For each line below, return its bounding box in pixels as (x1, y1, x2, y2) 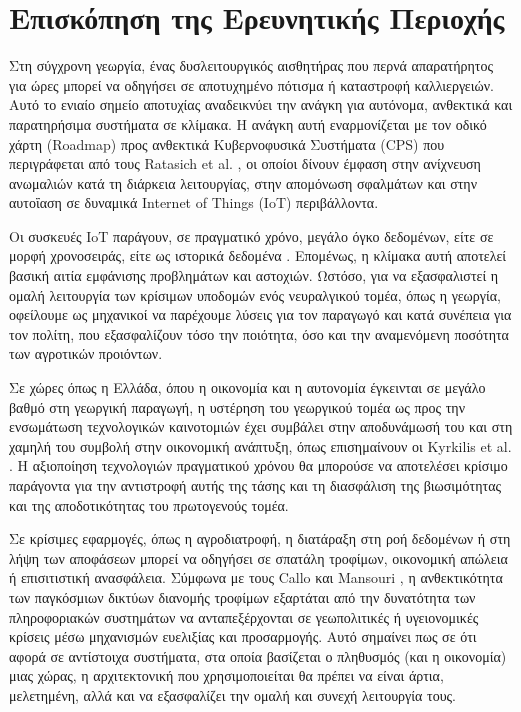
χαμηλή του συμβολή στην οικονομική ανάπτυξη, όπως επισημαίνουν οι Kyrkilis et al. (9, 435, 512, 456)
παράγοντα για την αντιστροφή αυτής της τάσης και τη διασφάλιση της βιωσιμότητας (9, 475, 502, 495)
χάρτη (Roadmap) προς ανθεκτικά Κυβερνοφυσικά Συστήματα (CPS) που (9, 133, 445, 154)
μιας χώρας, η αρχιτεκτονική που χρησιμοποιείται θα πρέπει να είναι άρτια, (9, 665, 444, 686)
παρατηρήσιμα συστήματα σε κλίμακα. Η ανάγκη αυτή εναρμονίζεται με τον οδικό (9, 113, 487, 134)
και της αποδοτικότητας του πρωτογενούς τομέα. (9, 494, 289, 515)
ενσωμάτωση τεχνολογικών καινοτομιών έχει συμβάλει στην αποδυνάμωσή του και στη (9, 416, 513, 437)
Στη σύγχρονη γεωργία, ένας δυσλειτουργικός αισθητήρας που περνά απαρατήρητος (9, 55, 494, 76)
